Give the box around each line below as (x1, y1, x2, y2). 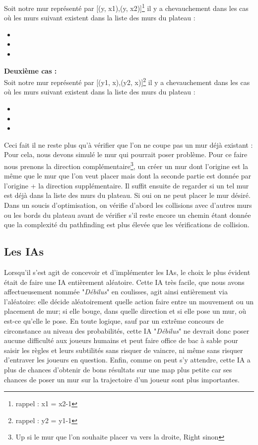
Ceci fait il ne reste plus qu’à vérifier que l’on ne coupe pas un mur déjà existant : (4, 139, 253, 150)
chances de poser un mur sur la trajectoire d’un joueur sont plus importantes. (4, 374, 240, 384)
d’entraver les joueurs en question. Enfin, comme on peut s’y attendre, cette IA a (4, 355, 251, 365)
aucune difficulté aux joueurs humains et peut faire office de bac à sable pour (4, 335, 238, 346)
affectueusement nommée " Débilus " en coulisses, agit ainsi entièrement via (4, 286, 228, 297)
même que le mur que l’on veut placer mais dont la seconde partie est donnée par (4, 171, 252, 181)
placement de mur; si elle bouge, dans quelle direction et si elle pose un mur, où (4, 306, 247, 316)
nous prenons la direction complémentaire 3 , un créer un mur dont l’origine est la (4, 160, 249, 171)
